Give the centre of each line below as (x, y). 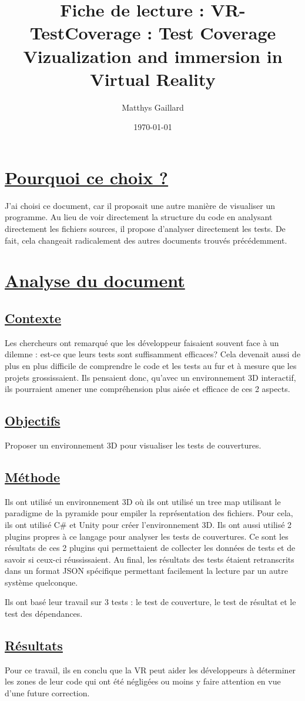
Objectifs (33, 421)
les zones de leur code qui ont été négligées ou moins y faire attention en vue (143, 681)
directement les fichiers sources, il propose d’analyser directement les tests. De (145, 228)
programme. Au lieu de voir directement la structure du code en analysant (139, 217)
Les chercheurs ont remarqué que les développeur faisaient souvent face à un (142, 342)
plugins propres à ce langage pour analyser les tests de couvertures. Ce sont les (147, 536)
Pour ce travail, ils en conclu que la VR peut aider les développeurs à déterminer (150, 670)
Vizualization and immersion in (153, 56)
